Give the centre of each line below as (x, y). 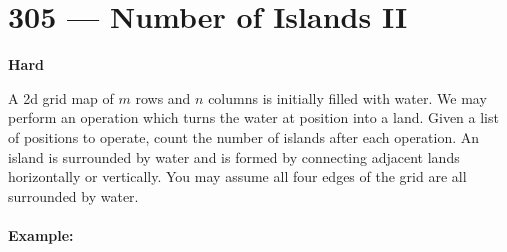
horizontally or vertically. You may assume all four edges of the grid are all (237, 176)
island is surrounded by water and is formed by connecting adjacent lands (234, 156)
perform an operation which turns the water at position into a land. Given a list (253, 117)
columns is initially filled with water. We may (347, 97)
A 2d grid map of (61, 97)
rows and (163, 97)
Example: (41, 234)
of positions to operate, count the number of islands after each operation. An (244, 136)
